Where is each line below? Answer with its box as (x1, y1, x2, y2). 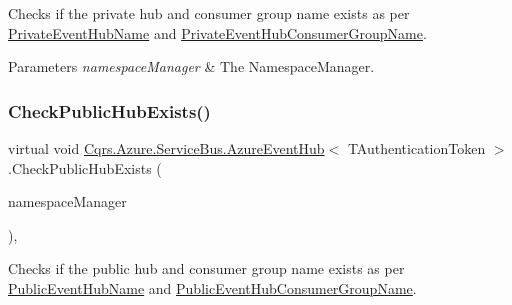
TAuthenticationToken (347, 138, 486, 158)
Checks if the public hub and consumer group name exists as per (8, 258, 405, 279)
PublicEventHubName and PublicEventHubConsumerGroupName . (8, 277, 417, 298)
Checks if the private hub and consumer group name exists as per (8, 3, 410, 23)
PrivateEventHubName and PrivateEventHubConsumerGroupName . (8, 22, 427, 43)
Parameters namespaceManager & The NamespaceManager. (8, 56, 375, 77)
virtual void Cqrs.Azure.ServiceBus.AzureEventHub (8, 138, 325, 158)
